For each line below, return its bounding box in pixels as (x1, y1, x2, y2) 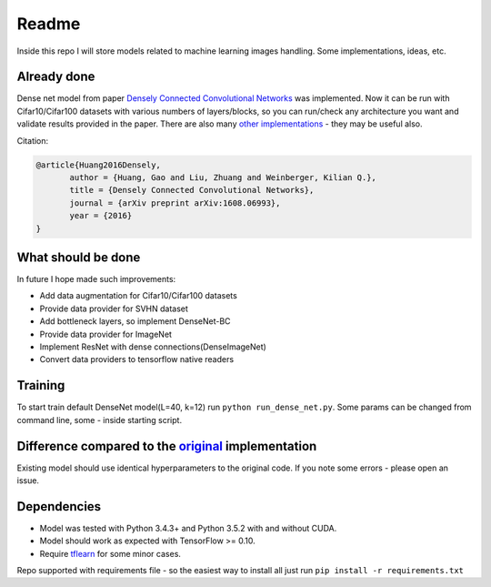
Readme (16, 14, 81, 34)
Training (16, 378, 65, 393)
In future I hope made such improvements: (16, 274, 176, 285)
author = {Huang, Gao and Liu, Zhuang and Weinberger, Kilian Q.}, (69, 173, 377, 182)
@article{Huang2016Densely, (35, 159, 161, 170)
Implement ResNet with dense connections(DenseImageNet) (39, 341, 267, 352)
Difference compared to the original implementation (16, 438, 317, 454)
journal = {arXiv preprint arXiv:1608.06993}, (69, 197, 281, 208)
